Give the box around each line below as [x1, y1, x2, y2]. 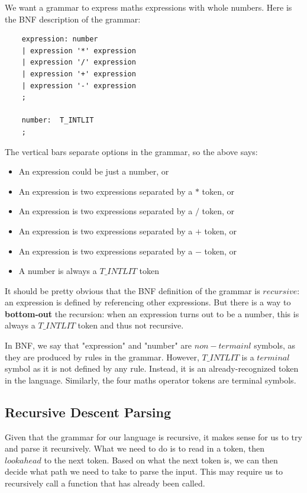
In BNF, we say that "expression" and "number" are [5, 339, 192, 352]
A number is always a [18, 265, 97, 277]
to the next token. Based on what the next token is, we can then [44, 453, 278, 466]
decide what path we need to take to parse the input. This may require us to [5, 465, 283, 478]
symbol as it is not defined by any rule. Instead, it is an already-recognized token [5, 362, 299, 375]
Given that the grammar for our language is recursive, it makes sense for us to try [5, 430, 302, 443]
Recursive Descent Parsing [5, 402, 172, 421]
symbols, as [254, 339, 296, 352]
